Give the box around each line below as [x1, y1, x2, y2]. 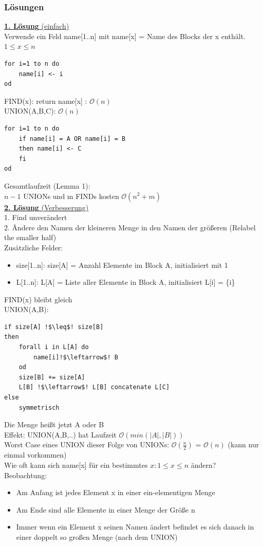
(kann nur [228, 439, 259, 450]
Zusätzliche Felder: [4, 242, 63, 252]
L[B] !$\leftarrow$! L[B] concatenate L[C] [18, 384, 170, 391]
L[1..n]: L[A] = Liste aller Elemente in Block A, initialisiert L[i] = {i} [16, 277, 235, 287]
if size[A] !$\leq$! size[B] [4, 323, 104, 331]
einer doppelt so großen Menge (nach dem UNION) [16, 531, 178, 542]
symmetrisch [18, 404, 60, 411]
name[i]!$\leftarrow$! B [33, 353, 118, 361]
